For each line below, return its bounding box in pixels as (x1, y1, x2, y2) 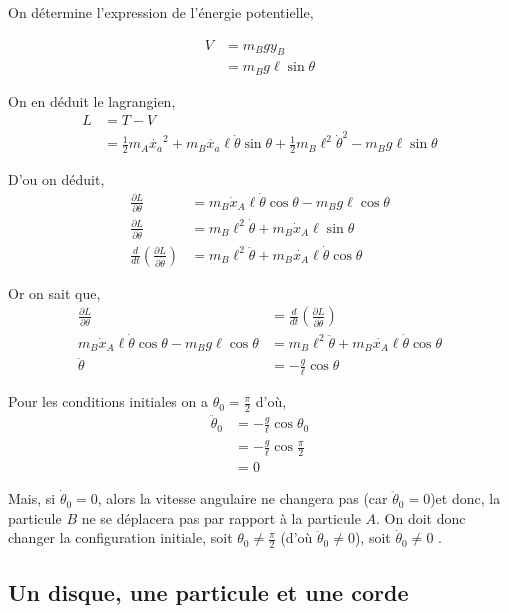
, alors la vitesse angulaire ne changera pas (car (97, 488, 388, 509)
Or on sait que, (8, 282, 101, 303)
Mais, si (8, 488, 56, 509)
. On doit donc (376, 507, 466, 528)
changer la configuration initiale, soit (8, 527, 233, 548)
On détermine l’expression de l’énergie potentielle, (8, 2, 314, 22)
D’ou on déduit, (8, 169, 105, 190)
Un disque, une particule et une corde (8, 576, 409, 607)
